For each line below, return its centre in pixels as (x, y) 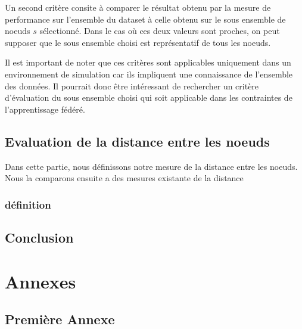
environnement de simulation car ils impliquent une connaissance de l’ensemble (149, 74)
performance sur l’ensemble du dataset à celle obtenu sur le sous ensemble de (145, 19)
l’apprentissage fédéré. (45, 109)
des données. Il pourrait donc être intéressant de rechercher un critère (132, 86)
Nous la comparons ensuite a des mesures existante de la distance (124, 178)
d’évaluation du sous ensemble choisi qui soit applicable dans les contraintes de (149, 97)
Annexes (41, 281)
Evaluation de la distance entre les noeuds (137, 141)
